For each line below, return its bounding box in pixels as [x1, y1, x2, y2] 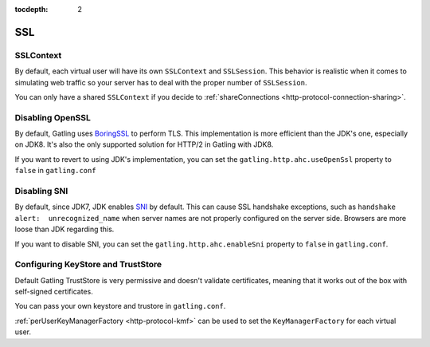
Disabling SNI [14, 186, 68, 197]
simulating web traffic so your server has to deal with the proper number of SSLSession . [14, 77, 307, 87]
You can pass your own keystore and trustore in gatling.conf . [14, 302, 226, 311]
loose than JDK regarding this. [14, 224, 115, 235]
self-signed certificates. [14, 287, 93, 297]
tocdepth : [14, 5, 49, 14]
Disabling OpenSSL [14, 112, 92, 123]
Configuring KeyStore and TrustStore [14, 259, 162, 270]
